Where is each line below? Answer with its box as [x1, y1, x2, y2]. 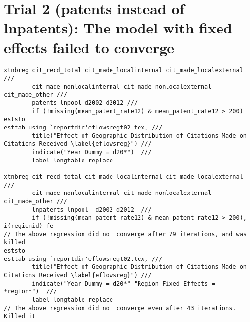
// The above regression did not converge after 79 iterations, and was [4, 230, 247, 238]
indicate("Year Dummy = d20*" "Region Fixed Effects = [32, 280, 215, 287]
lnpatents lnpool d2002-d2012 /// [32, 206, 152, 213]
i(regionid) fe [4, 222, 54, 229]
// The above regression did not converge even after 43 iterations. [4, 304, 236, 312]
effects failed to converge [4, 37, 175, 57]
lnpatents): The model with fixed [4, 18, 232, 38]
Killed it [4, 313, 36, 320]
